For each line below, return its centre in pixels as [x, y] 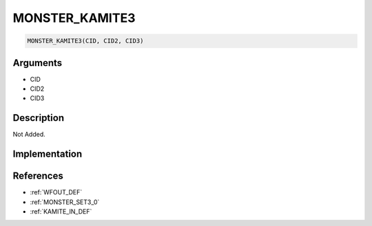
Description [39, 118]
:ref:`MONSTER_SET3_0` [65, 202]
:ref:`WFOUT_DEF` [56, 192]
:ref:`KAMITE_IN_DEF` [61, 212]
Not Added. [29, 135]
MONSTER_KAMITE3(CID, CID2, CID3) [85, 41]
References [38, 176]
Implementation [48, 154]
